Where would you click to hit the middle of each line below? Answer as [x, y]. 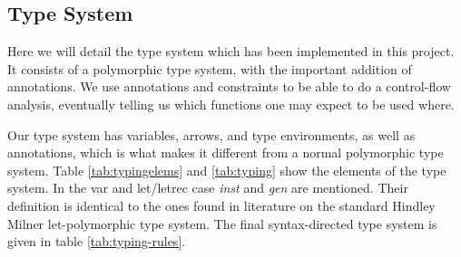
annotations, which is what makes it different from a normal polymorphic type [226, 152]
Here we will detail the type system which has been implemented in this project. [231, 51]
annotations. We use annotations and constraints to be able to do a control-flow [229, 86]
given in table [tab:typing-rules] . [97, 241]
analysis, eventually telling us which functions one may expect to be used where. [231, 104]
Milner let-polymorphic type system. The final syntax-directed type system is [222, 223]
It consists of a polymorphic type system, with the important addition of [210, 68]
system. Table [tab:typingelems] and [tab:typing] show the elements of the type [227, 170]
